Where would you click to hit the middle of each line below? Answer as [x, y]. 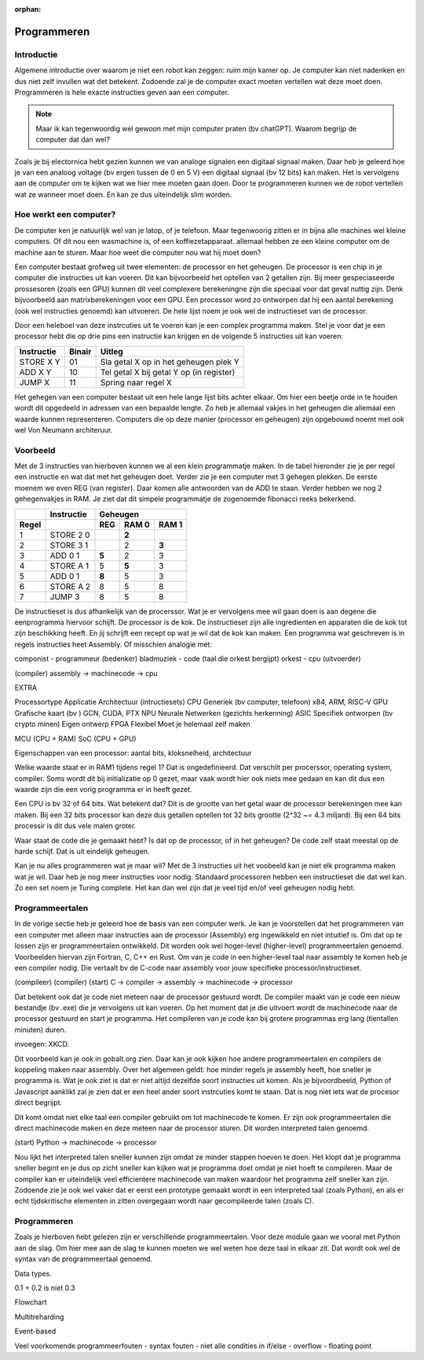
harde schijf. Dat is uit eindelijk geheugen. [82, 851]
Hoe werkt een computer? [65, 215]
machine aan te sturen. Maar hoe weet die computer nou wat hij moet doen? [138, 252]
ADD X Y [35, 372]
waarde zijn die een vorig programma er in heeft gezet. [103, 790]
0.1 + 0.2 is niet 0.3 [45, 1288]
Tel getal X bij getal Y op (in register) [168, 372]
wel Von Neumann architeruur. [64, 429]
